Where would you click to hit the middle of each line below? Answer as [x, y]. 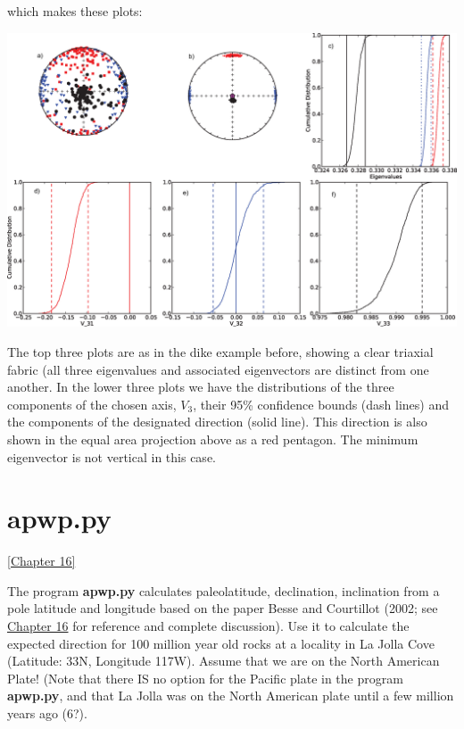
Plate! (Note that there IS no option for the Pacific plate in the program [205, 678]
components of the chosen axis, [92, 404]
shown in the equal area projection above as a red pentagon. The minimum [213, 439]
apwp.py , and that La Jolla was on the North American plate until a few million [231, 696]
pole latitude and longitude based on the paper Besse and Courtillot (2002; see [223, 608]
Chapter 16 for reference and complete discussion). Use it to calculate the [208, 626]
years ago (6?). [47, 712]
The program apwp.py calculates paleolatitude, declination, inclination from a [224, 590]
